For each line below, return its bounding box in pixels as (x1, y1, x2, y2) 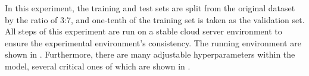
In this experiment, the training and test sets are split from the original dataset (5, 2, 295, 14)
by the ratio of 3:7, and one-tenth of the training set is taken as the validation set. (5, 13, 305, 26)
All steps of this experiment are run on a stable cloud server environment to (5, 25, 282, 37)
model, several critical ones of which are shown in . (5, 59, 191, 72)
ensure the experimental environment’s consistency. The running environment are (5, 36, 301, 49)
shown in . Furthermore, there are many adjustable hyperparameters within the (5, 48, 295, 61)
